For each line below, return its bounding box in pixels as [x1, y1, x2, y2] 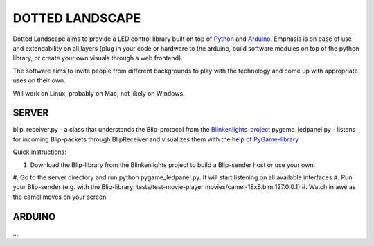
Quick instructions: [12, 148, 67, 156]
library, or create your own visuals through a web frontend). [12, 54, 183, 62]
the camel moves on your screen [12, 193, 107, 201]
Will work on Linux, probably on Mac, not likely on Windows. [12, 89, 185, 97]
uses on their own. [12, 76, 66, 85]
